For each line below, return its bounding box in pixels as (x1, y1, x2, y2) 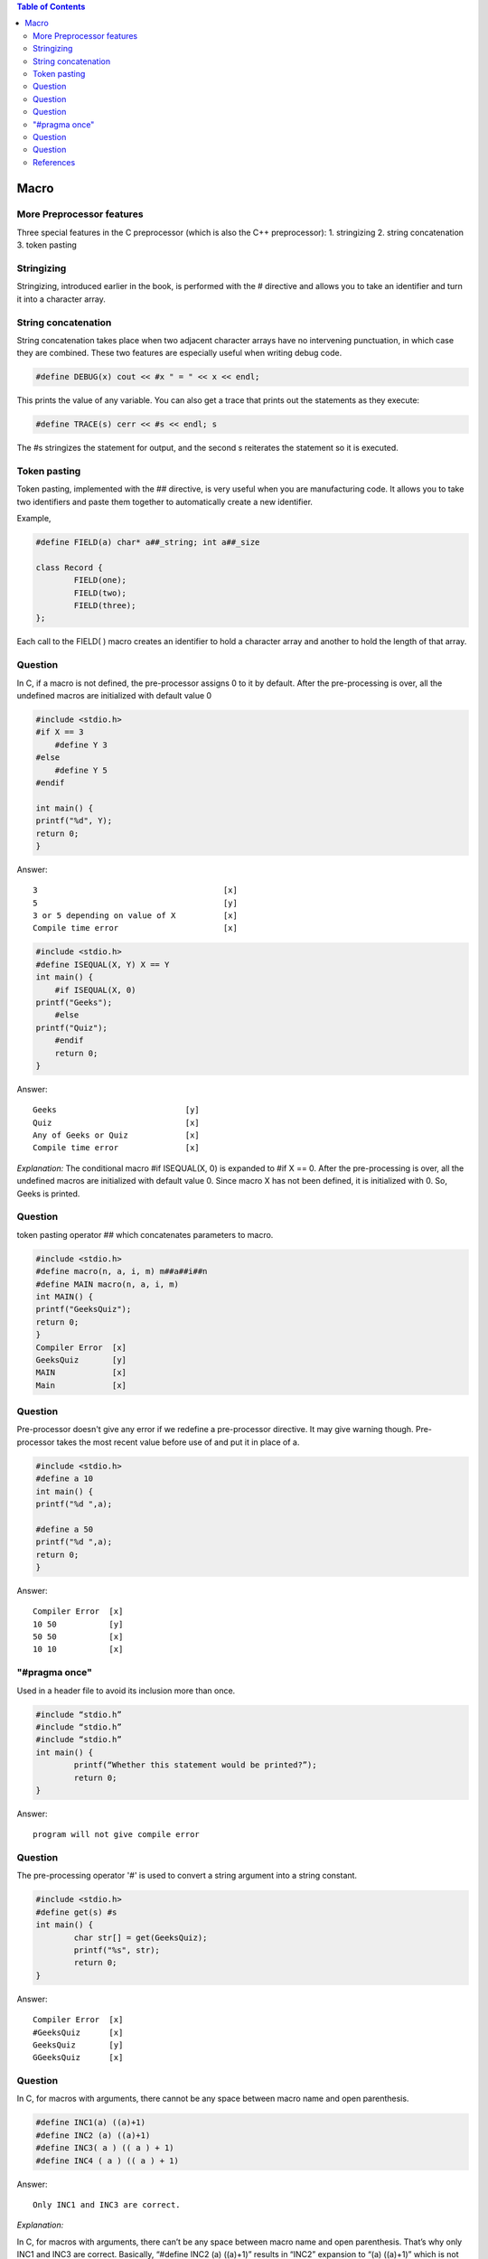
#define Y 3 (54, 739, 108, 750)
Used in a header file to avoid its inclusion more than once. (16, 1685, 236, 1696)
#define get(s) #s (35, 1907, 117, 1917)
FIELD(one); (73, 575, 127, 586)
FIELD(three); (73, 601, 136, 611)
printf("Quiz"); (35, 1022, 108, 1033)
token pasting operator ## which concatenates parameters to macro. (16, 1229, 274, 1240)
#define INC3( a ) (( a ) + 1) (35, 2142, 175, 2153)
